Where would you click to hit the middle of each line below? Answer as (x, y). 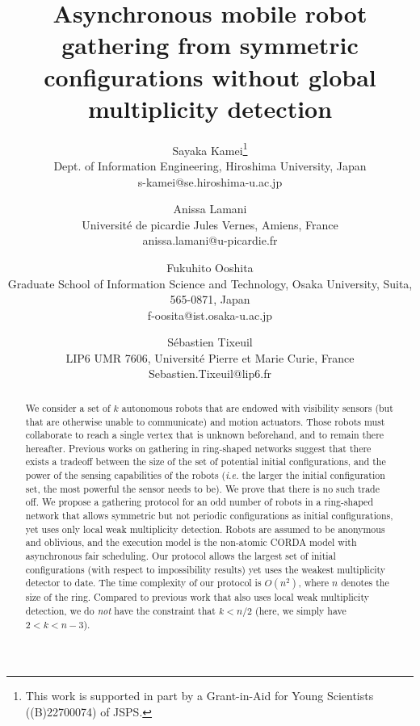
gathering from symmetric (210, 45)
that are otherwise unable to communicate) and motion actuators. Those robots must (205, 421)
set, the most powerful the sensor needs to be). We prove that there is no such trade (203, 488)
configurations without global (210, 76)
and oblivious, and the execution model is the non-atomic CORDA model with (191, 542)
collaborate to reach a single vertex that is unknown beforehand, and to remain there (205, 435)
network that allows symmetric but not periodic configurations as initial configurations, (209, 516)
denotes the (365, 583)
